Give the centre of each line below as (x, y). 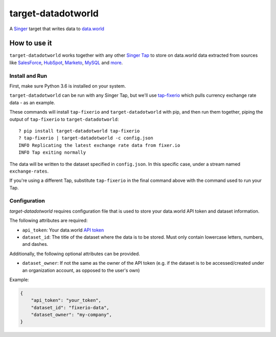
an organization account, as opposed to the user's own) (81, 270)
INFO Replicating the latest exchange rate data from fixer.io (99, 145)
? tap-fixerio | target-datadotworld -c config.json (86, 138)
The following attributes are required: (49, 221)
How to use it (31, 43)
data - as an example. (32, 102)
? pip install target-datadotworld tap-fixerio (79, 131)
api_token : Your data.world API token (63, 230)
